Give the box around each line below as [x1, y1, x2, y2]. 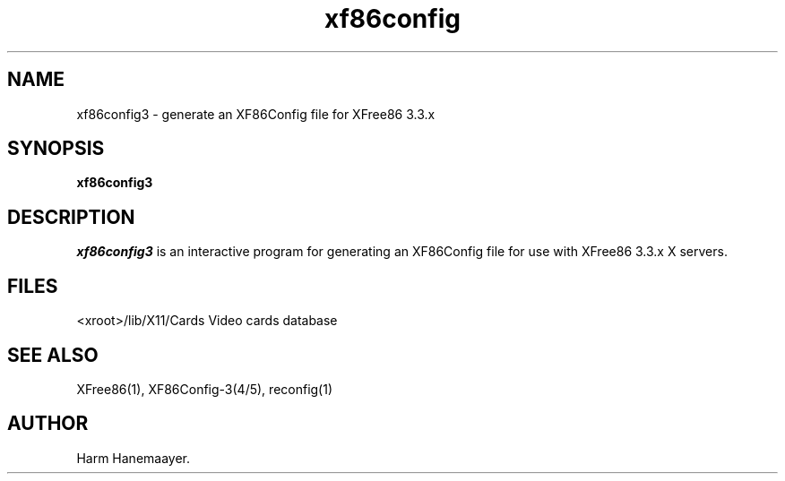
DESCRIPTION [7, 205, 135, 228]
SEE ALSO [7, 343, 99, 366]
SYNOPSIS [7, 137, 105, 160]
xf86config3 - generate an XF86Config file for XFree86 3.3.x [76, 106, 436, 122]
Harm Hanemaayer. [76, 450, 191, 466]
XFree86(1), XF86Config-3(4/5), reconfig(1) [76, 381, 333, 397]
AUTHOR [7, 412, 89, 435]
